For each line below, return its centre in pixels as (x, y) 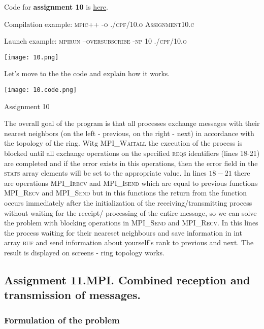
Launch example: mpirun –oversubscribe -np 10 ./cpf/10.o (95, 41)
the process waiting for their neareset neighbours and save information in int (123, 232)
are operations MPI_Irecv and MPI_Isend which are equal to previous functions (131, 183)
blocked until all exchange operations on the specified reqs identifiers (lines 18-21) (132, 153)
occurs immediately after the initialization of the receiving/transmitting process (128, 203)
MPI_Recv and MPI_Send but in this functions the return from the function (126, 193)
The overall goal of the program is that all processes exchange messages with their (132, 123)
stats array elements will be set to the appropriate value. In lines (105, 173)
